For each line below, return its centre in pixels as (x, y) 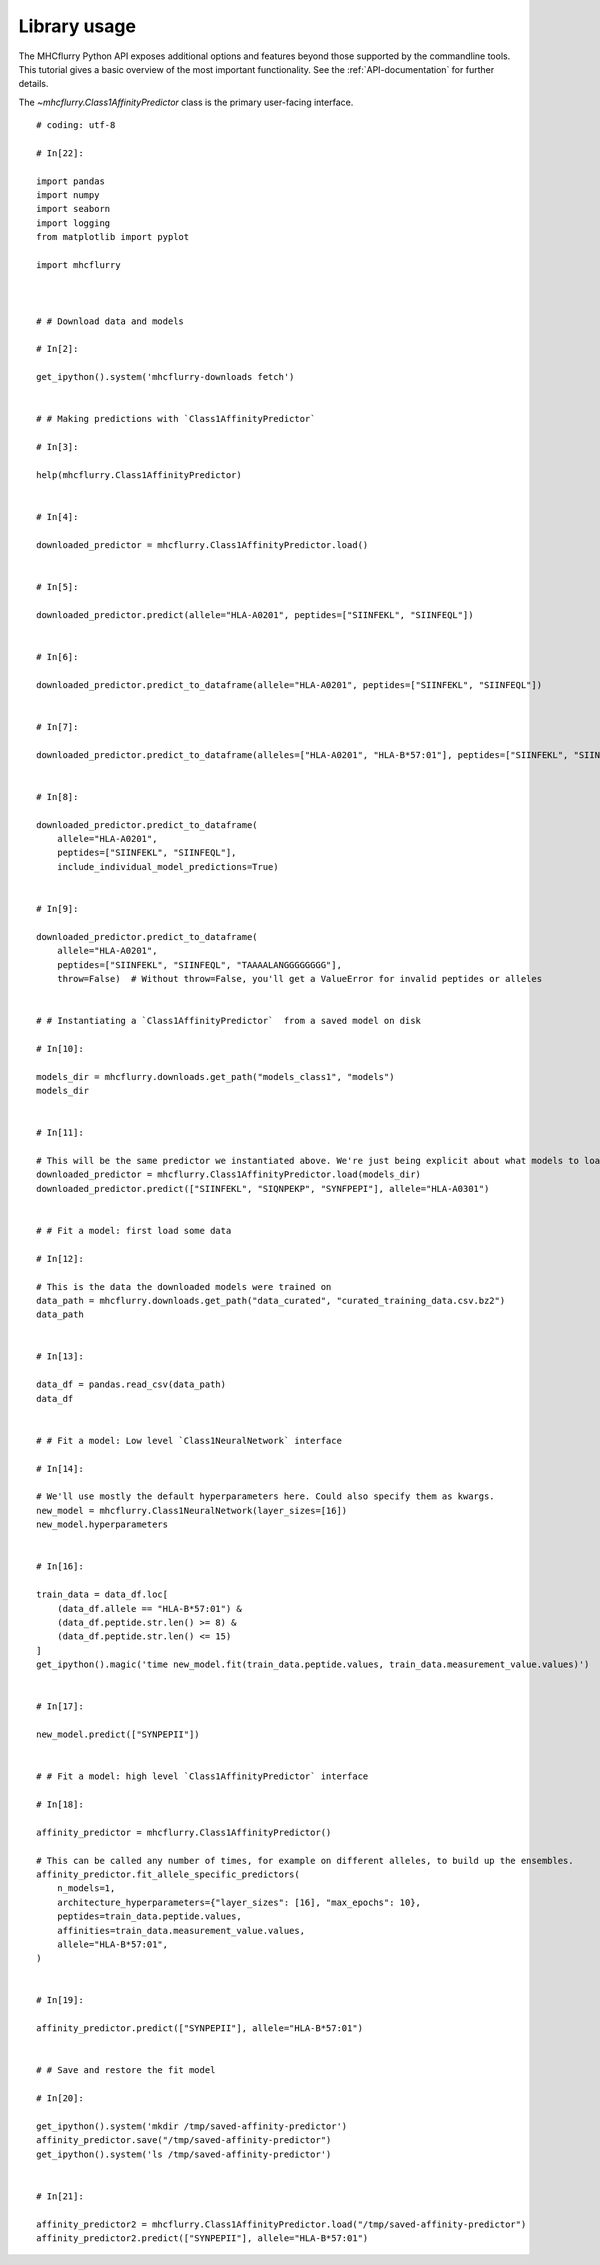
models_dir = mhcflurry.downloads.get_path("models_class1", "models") (215, 1076)
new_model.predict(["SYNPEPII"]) (118, 1734)
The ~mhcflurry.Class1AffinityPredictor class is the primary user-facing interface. (186, 102)
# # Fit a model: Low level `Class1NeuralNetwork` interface (189, 1440)
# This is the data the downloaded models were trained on (184, 1286)
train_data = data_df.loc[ (102, 1594)
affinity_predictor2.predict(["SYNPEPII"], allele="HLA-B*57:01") (202, 2238)
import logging (73, 223)
